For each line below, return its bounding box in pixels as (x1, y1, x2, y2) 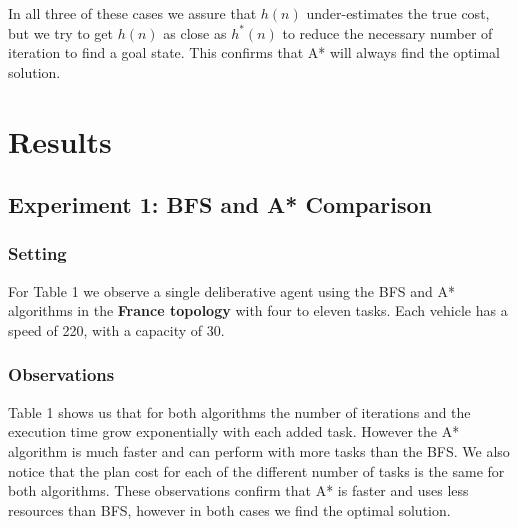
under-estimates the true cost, (306, 3, 490, 23)
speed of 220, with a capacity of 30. (8, 319, 225, 340)
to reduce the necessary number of (282, 22, 493, 43)
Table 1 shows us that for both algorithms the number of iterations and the (8, 401, 471, 422)
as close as (163, 22, 227, 43)
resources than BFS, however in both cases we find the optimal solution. (8, 499, 451, 520)
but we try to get (8, 22, 114, 43)
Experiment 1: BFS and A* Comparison (8, 189, 432, 220)
